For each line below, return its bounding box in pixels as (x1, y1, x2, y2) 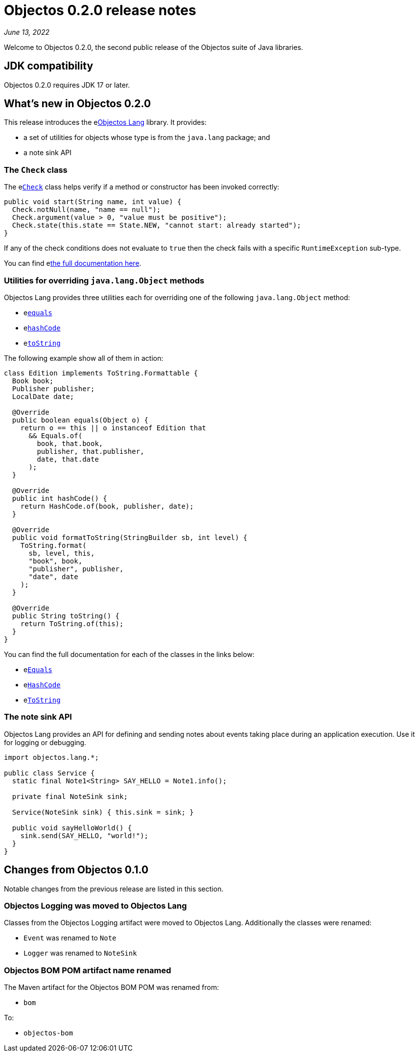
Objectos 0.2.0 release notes (4, 2, 196, 19)
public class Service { (4, 769, 95, 777)
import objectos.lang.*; (4, 753, 99, 761)
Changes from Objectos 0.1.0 (4, 864, 149, 876)
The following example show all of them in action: (4, 353, 163, 362)
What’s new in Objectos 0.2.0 (4, 97, 151, 110)
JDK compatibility (4, 60, 93, 72)
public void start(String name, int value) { (4, 198, 182, 206)
